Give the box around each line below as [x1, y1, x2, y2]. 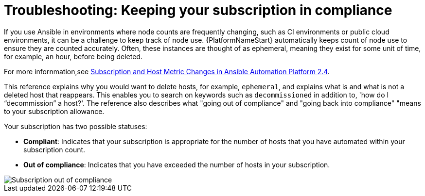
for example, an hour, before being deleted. [4, 52, 142, 61]
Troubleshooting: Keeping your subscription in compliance [4, 2, 392, 18]
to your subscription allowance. [4, 107, 105, 115]
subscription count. [23, 145, 86, 154]
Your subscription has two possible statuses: [4, 122, 147, 131]
